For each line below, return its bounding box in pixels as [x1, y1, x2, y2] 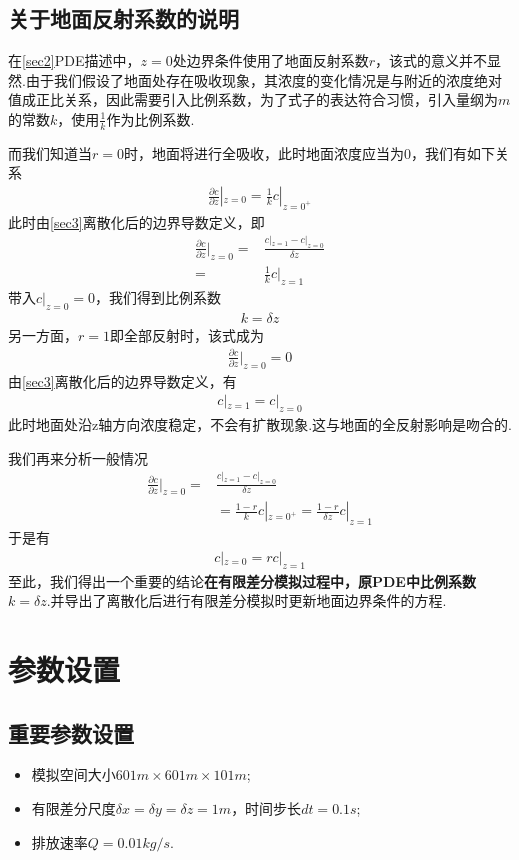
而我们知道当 [8, 142, 92, 163]
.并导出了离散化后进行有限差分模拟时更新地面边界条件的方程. [46, 590, 447, 611]
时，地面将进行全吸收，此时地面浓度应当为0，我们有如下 [123, 142, 495, 163]
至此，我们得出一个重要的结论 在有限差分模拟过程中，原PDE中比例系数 [8, 570, 476, 591]
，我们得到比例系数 [95, 286, 222, 307]
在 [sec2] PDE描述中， [8, 50, 141, 71]
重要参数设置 [8, 717, 134, 748]
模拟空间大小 [31, 764, 116, 785]
